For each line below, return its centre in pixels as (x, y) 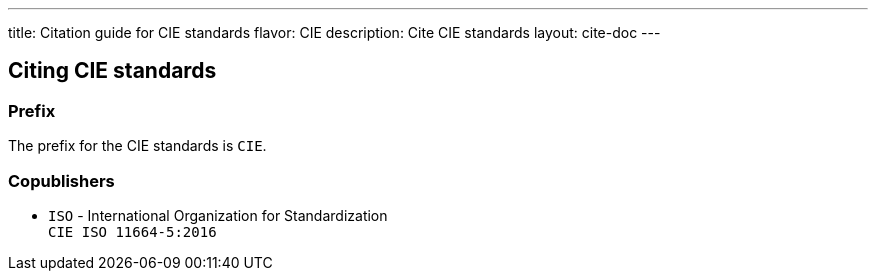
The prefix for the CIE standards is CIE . (137, 146)
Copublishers (61, 180)
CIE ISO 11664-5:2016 (132, 231)
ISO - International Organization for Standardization (218, 215)
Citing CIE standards (112, 71)
